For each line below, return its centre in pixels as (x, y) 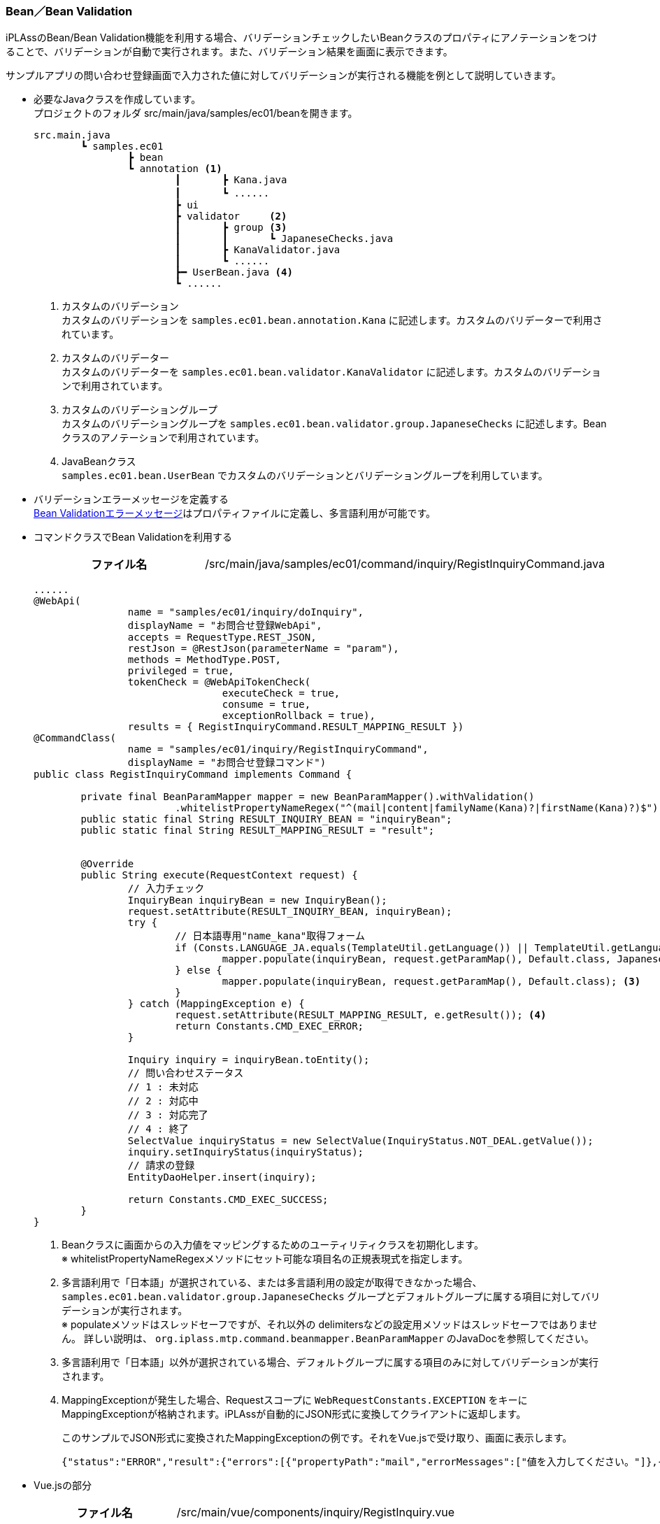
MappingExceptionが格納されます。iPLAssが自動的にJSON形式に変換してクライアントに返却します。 (294, 1414)
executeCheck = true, (281, 693)
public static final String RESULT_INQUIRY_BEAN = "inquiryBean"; (266, 819)
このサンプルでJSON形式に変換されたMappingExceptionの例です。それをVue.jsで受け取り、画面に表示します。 (317, 1438)
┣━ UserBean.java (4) (234, 272)
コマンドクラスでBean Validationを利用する (133, 537)
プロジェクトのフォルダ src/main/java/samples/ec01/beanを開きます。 (196, 113)
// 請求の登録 (161, 1166)
